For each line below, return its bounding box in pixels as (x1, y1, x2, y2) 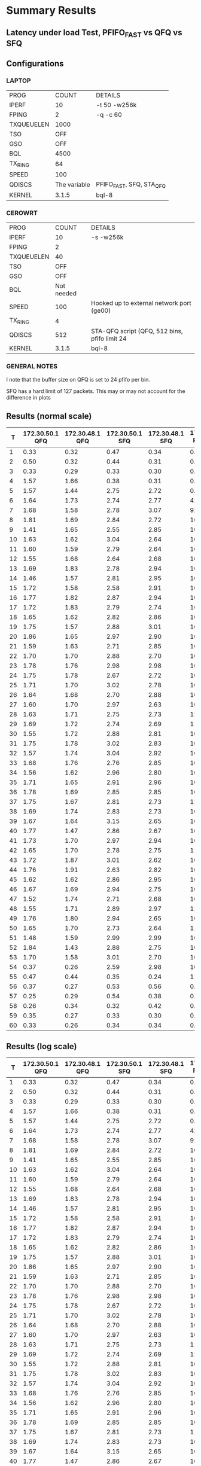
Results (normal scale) (6, 411, 92, 421)
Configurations (6, 59, 64, 69)
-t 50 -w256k (96, 101, 137, 109)
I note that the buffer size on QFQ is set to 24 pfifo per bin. (6, 376, 151, 383)
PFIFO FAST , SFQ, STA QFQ (96, 180, 166, 189)
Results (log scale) (6, 1041, 77, 1052)
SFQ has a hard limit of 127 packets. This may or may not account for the (6, 387, 185, 395)
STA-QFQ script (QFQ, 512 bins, (90, 327, 184, 336)
